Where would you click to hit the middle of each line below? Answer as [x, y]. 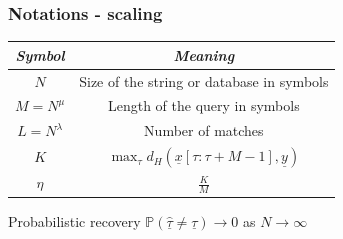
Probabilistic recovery [74, 220]
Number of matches [204, 130]
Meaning [204, 54]
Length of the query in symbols [203, 105]
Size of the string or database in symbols [204, 80]
